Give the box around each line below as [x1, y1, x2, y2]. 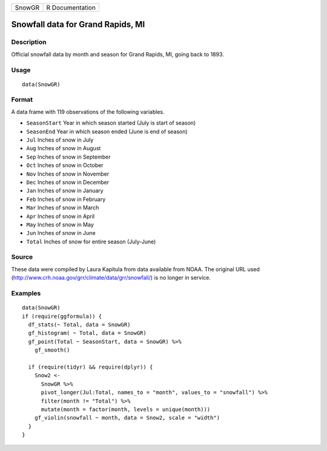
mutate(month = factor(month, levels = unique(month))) [41, 406, 211, 413]
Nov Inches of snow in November [26, 170, 110, 177]
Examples [11, 289, 41, 298]
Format [11, 96, 33, 104]
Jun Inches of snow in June [26, 229, 96, 237]
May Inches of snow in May [26, 221, 94, 228]
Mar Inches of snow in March [26, 204, 99, 211]
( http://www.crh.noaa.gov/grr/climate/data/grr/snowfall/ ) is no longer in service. [11, 274, 211, 281]
